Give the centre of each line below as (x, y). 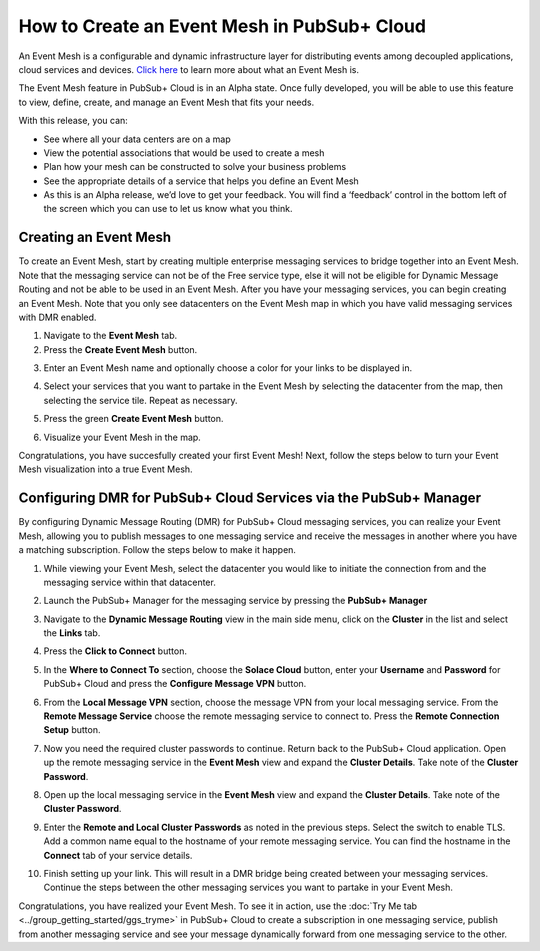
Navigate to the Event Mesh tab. (110, 336)
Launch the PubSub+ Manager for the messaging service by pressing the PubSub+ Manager (235, 601)
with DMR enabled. (57, 317)
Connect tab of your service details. (118, 855)
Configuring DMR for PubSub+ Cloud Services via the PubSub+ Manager (250, 498)
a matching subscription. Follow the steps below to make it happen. (157, 550)
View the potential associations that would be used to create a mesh (184, 152)
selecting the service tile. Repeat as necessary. (141, 400)
